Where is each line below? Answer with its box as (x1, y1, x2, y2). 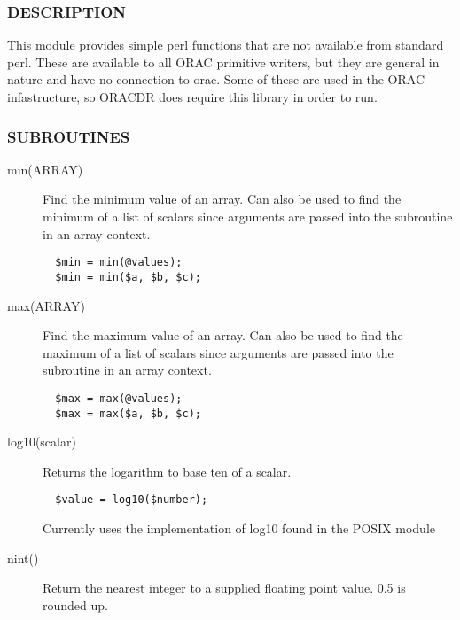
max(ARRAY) (7, 296, 85, 314)
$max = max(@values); (55, 391, 183, 405)
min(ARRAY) (7, 159, 83, 178)
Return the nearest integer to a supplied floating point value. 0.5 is (43, 578, 406, 597)
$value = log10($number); (55, 493, 208, 507)
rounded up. (43, 595, 108, 614)
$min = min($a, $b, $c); (55, 270, 201, 283)
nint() (7, 548, 39, 567)
